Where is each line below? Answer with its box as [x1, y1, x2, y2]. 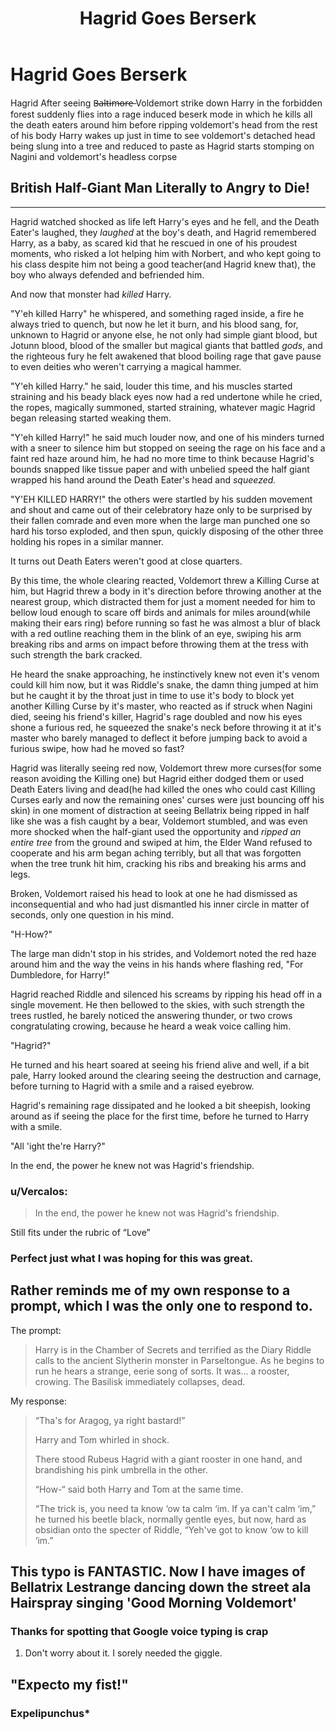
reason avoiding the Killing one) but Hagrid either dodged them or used [10, 772, 304, 784]
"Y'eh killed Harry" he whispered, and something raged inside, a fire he [10, 307, 305, 319]
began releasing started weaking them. [10, 412, 172, 424]
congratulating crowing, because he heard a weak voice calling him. [10, 1020, 292, 1032]
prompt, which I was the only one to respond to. [10, 1298, 313, 1315]
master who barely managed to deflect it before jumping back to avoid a [10, 732, 308, 744]
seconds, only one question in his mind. [10, 908, 174, 921]
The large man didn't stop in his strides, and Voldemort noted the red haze [10, 947, 317, 959]
